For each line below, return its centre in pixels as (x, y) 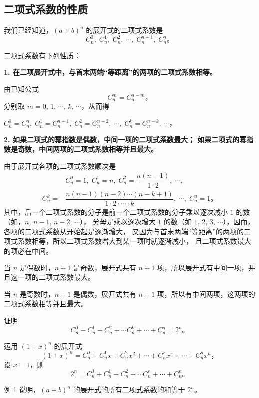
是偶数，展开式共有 (105, 294)
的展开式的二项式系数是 (125, 30)
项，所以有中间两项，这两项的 (206, 294)
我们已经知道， (28, 30)
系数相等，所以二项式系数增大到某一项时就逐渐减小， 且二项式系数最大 (134, 241)
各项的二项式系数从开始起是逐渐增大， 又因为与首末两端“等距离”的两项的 (124, 231)
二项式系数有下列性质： (42, 55)
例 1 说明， (22, 389)
